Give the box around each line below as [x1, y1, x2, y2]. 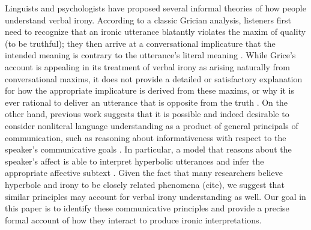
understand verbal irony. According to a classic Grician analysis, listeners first [5, 13, 292, 26]
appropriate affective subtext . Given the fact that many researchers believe [5, 166, 283, 179]
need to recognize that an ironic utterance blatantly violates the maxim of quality [5, 25, 306, 38]
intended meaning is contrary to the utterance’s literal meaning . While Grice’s [5, 49, 296, 61]
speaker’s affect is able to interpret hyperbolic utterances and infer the [5, 154, 264, 167]
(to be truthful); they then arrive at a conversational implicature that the [5, 37, 276, 49]
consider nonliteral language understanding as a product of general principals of [5, 119, 298, 132]
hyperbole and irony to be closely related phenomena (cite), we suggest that [5, 178, 285, 190]
